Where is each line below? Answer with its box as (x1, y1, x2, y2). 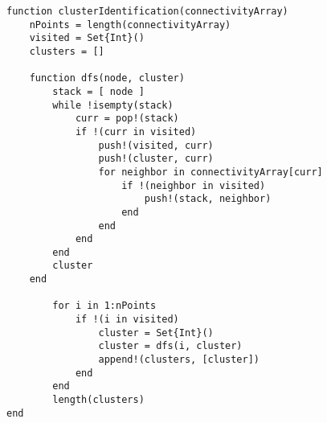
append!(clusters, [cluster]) (98, 354, 260, 366)
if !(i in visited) (75, 314, 179, 326)
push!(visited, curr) (98, 139, 214, 151)
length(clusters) (52, 394, 145, 406)
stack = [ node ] (52, 85, 145, 97)
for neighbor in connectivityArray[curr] (98, 166, 323, 178)
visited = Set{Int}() (29, 32, 145, 44)
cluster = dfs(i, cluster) (98, 340, 243, 352)
